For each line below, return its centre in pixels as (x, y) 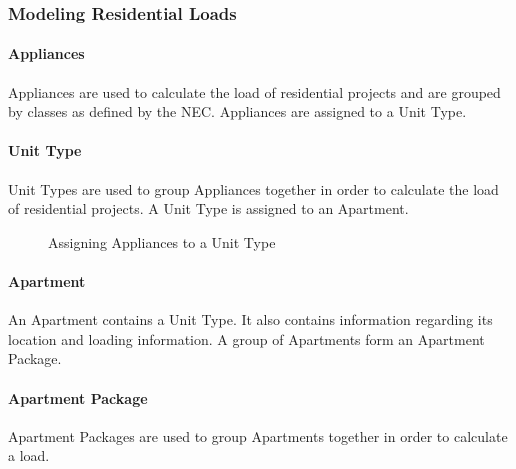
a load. (29, 455)
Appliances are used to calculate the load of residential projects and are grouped (254, 91)
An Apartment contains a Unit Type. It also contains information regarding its (250, 319)
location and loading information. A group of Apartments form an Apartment (246, 338)
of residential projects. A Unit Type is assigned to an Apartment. (208, 208)
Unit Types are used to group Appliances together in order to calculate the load (253, 188)
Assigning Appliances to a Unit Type (162, 241)
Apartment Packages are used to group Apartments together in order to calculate (258, 435)
